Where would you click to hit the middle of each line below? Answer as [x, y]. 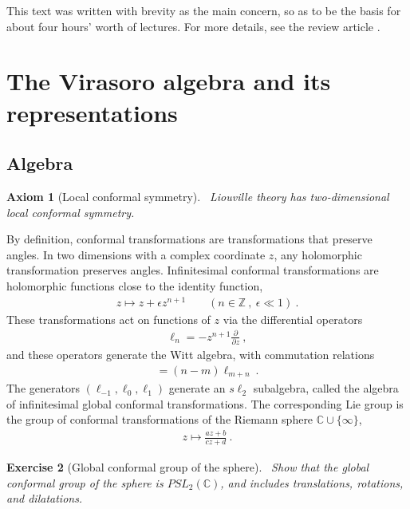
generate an [197, 388]
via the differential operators [293, 319]
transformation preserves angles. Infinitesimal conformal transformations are [193, 270]
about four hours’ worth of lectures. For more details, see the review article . [193, 26]
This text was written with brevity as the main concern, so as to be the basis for [204, 10]
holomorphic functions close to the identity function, [135, 285]
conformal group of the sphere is [85, 482]
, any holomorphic [318, 254]
